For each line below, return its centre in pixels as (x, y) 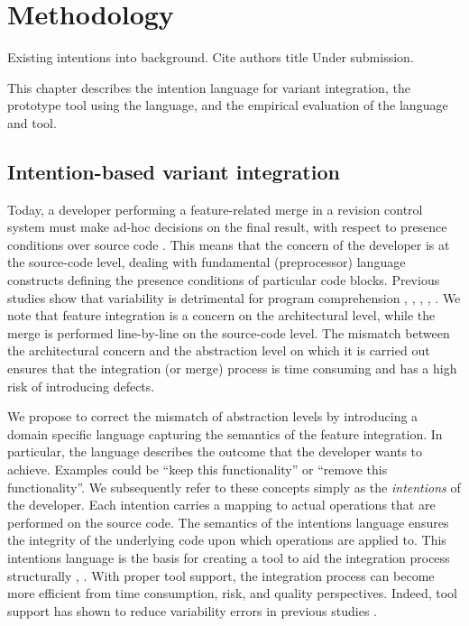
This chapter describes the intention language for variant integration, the (209, 87)
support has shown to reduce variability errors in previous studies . (192, 610)
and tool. (32, 122)
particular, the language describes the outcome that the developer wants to (215, 451)
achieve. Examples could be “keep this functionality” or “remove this (198, 469)
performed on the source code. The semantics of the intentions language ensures (228, 522)
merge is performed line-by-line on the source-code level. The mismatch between (229, 332)
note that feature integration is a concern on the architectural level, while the (221, 315)
